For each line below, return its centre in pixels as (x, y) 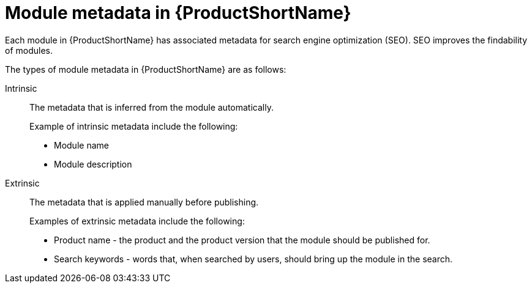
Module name (81, 145)
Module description (93, 164)
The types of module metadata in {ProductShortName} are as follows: (146, 69)
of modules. (29, 50)
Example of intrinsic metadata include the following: (134, 126)
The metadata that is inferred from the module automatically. (152, 107)
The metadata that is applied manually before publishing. (144, 202)
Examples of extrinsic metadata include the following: (137, 221)
